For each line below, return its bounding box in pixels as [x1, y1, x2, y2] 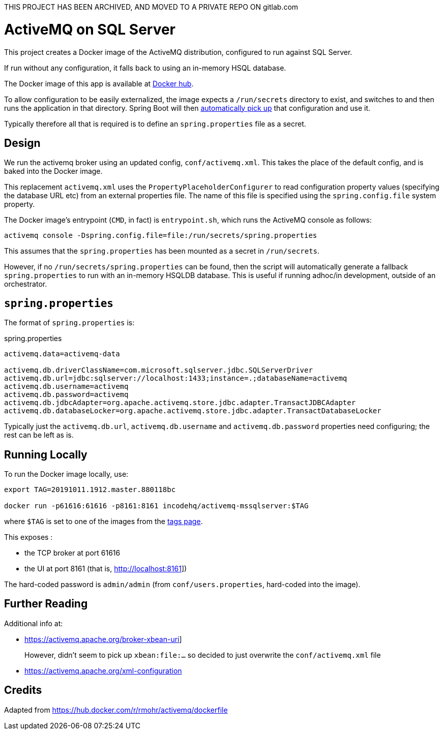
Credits [4, 684, 42, 697]
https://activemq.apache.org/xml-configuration [24, 666, 182, 675]
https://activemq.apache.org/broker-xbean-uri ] [24, 634, 182, 644]
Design [4, 136, 41, 149]
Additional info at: [4, 619, 63, 628]
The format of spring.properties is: [4, 318, 135, 327]
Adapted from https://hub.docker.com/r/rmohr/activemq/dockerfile [4, 705, 228, 714]
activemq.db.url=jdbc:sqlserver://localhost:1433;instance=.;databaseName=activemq [4, 374, 347, 383]
